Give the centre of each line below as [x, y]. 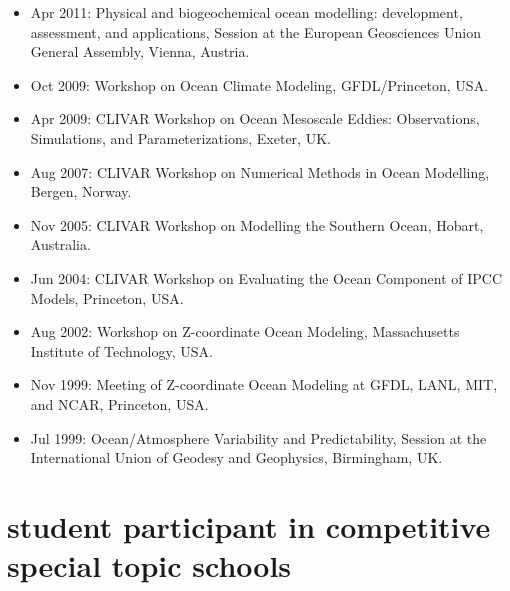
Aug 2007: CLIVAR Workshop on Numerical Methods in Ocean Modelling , [260, 171]
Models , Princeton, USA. [107, 297]
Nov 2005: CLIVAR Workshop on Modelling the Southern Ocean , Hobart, [257, 224]
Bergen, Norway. [81, 191]
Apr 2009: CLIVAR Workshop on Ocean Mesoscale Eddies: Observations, [255, 118]
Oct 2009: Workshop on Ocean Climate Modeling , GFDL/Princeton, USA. [259, 84]
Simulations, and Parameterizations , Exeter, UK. [180, 137]
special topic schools [149, 565]
